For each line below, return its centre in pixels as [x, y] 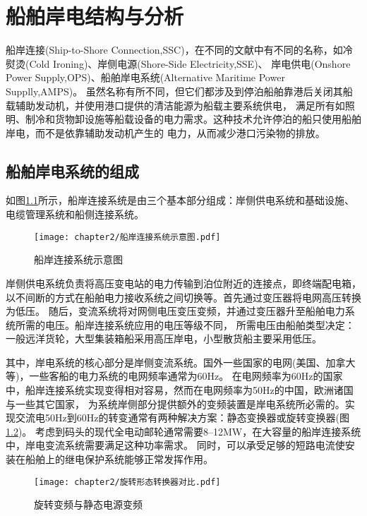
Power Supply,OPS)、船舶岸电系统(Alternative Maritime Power [145, 77]
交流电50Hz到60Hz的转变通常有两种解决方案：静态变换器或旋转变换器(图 [182, 418]
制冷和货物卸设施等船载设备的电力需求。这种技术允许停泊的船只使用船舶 [193, 119]
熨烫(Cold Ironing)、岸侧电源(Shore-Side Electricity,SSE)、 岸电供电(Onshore [178, 63]
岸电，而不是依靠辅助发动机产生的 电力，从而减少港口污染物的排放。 [166, 132]
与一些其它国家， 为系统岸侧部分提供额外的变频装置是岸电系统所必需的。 [175, 403]
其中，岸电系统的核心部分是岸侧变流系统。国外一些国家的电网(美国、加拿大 [181, 362]
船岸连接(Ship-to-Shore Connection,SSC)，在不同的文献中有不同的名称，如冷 [179, 50]
